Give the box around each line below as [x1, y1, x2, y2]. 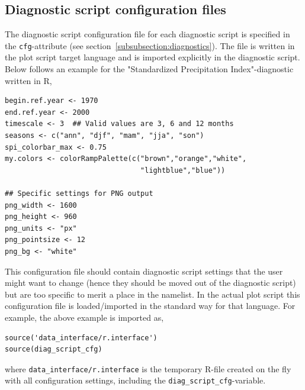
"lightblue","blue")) [140, 166, 226, 175]
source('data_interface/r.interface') [5, 333, 158, 342]
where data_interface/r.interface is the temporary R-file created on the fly [5, 362, 291, 375]
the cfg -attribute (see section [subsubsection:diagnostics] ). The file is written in [5, 39, 295, 51]
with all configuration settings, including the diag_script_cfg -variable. [5, 374, 266, 386]
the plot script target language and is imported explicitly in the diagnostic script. [5, 51, 300, 63]
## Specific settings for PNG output [5, 189, 153, 198]
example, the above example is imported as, [5, 311, 164, 323]
